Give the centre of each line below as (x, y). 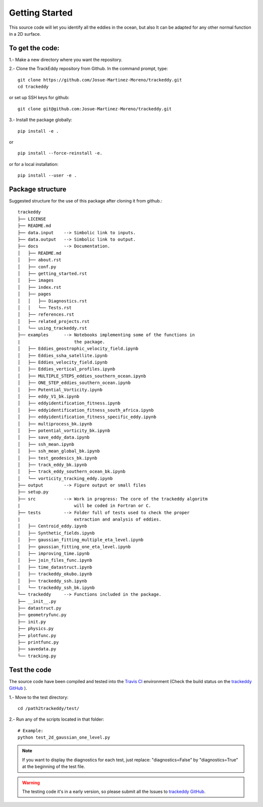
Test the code (30, 670)
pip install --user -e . (47, 175)
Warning (31, 783)
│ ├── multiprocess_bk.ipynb (55, 424)
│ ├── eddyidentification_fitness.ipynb (69, 403)
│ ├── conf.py (37, 267)
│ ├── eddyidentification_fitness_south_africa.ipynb (86, 410)
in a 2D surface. (25, 34)
